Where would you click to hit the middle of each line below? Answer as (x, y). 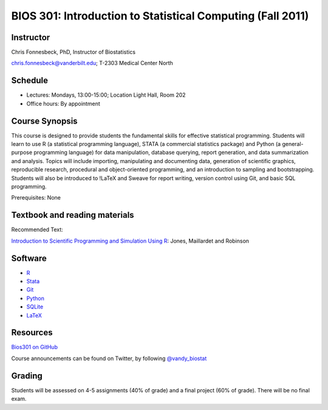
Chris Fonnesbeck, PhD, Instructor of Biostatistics (73, 52)
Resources (32, 332)
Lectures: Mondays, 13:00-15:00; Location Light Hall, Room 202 (106, 95)
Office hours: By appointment (63, 103)
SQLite (35, 307)
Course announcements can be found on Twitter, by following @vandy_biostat (109, 358)
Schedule (30, 81)
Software (29, 258)
